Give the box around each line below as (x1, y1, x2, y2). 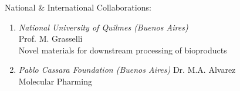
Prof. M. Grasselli (18, 32, 83, 45)
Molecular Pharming (18, 75, 92, 87)
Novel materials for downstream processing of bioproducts (18, 43, 227, 56)
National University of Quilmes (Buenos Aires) (18, 21, 188, 33)
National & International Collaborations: (5, 1, 151, 13)
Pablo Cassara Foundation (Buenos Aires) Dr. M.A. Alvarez (18, 63, 236, 76)
